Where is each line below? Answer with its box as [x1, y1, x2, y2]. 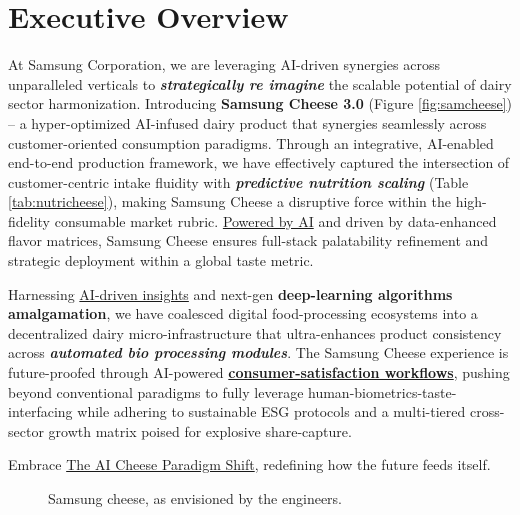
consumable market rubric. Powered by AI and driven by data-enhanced [54, 210, 497, 231]
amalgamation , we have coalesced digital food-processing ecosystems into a [8, 303, 478, 324]
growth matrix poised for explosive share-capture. [48, 420, 352, 441]
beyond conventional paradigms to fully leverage [8, 381, 304, 402]
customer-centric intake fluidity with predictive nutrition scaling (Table [8, 171, 469, 192]
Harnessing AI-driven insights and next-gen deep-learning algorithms [8, 283, 453, 304]
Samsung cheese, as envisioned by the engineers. [48, 488, 342, 508]
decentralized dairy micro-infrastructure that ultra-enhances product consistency [8, 322, 502, 343]
